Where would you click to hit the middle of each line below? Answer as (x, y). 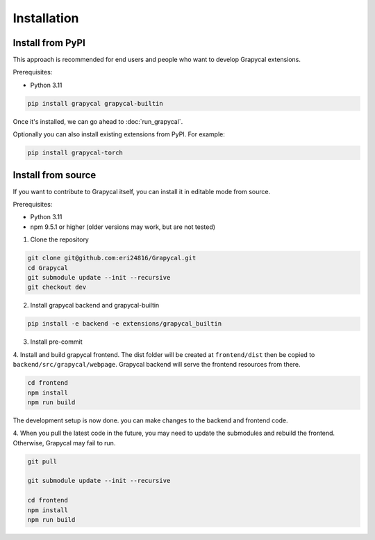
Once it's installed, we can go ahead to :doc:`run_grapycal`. (98, 121)
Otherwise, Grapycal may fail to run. (64, 443)
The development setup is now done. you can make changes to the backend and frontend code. (150, 420)
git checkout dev (57, 287)
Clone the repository (60, 239)
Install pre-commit (56, 342)
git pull (42, 461)
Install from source (55, 175)
